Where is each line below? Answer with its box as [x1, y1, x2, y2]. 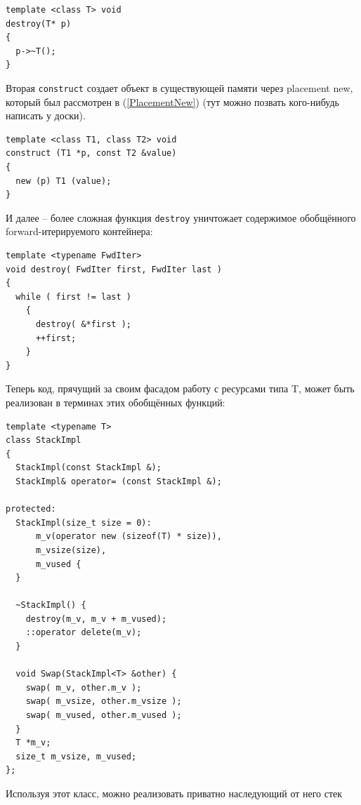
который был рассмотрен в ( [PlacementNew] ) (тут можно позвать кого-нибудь [6, 94, 339, 109]
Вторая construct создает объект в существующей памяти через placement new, [6, 80, 353, 95]
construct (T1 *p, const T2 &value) [6, 148, 177, 159]
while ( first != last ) [15, 291, 131, 302]
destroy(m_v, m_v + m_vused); [25, 613, 167, 624]
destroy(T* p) [6, 18, 72, 29]
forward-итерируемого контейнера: [6, 224, 153, 239]
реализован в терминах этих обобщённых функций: [6, 394, 225, 409]
